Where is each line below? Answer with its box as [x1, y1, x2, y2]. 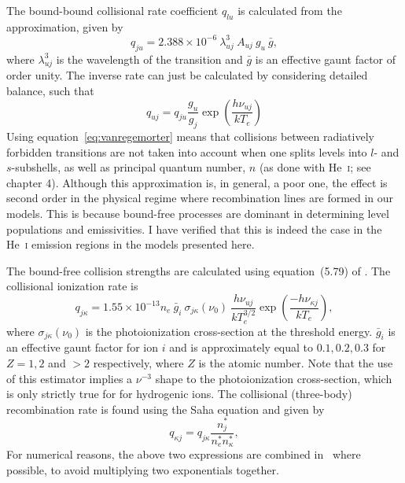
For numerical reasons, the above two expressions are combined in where [6, 446, 361, 463]
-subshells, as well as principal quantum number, [11, 159, 246, 175]
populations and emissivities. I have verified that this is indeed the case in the [6, 220, 382, 237]
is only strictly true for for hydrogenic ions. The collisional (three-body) [6, 385, 352, 402]
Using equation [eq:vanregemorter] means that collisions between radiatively [6, 128, 374, 145]
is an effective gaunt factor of [255, 50, 396, 67]
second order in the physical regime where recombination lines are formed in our [6, 190, 394, 206]
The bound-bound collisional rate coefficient [6, 2, 219, 18]
